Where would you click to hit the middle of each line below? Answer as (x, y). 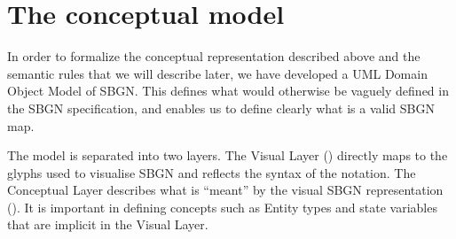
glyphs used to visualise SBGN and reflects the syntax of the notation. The (212, 172)
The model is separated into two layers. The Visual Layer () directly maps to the (228, 155)
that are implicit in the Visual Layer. (108, 224)
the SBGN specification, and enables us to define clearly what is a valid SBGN (221, 108)
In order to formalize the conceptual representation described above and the (214, 56)
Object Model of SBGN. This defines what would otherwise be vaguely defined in (228, 91)
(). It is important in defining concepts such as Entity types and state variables (222, 207)
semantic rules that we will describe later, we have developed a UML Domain (217, 73)
